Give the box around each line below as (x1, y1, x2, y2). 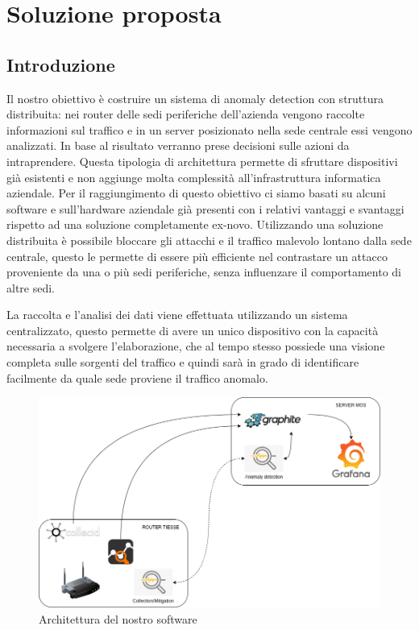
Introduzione (6, 52, 115, 77)
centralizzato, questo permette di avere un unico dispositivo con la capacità (6, 321, 379, 338)
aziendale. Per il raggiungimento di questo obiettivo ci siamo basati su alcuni (6, 184, 386, 201)
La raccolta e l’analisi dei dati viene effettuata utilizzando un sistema (6, 306, 348, 323)
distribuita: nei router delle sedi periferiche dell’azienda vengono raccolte (6, 106, 365, 122)
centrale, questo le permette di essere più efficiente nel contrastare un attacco (6, 247, 388, 264)
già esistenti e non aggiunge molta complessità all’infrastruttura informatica (6, 168, 381, 185)
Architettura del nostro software (39, 610, 197, 627)
